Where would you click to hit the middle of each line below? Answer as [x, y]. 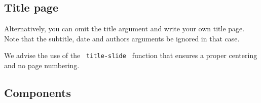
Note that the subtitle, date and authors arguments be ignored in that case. [122, 38]
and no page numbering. [42, 65]
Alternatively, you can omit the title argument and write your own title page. [124, 29]
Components [38, 93]
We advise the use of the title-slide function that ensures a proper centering [131, 55]
